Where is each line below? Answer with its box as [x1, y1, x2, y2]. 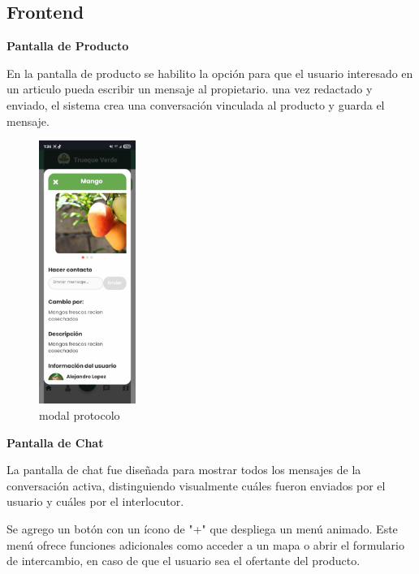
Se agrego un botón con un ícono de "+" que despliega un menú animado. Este [6, 520, 398, 537]
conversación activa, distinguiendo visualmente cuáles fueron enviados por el [6, 477, 386, 494]
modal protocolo [39, 406, 120, 423]
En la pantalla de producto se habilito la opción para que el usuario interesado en [6, 64, 413, 81]
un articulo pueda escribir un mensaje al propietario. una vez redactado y [6, 80, 373, 97]
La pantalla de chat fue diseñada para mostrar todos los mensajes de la [6, 461, 361, 478]
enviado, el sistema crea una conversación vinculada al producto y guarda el [6, 96, 385, 113]
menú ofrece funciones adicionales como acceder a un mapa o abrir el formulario [6, 536, 404, 553]
